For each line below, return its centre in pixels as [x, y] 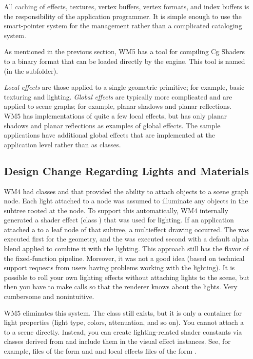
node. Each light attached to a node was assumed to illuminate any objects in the [126, 201]
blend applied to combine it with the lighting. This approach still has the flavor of [126, 249]
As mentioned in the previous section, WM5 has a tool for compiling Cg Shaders [125, 51]
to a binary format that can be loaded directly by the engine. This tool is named [125, 61]
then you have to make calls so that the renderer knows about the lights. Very [121, 287]
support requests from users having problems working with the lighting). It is [119, 268]
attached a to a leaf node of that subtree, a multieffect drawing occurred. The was [127, 229]
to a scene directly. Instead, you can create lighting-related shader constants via [123, 331]
